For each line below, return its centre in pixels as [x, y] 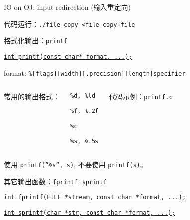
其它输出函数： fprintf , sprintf [55, 181]
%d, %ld [83, 96]
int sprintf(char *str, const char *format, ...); [90, 212]
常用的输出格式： [32, 96]
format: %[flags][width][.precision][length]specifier [95, 72]
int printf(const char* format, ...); [68, 56]
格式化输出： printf [36, 41]
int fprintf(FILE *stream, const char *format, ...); [95, 197]
